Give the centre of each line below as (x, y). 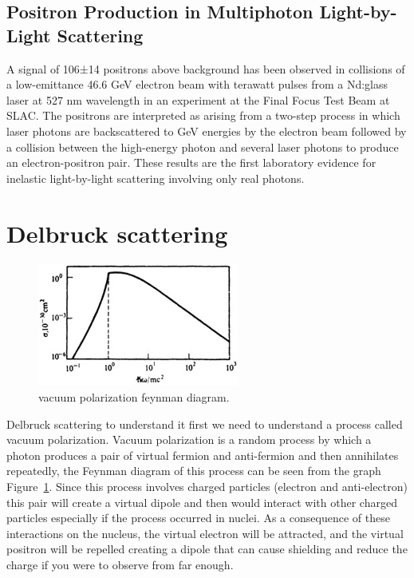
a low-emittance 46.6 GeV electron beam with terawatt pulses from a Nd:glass (197, 84)
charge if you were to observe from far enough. (120, 564)
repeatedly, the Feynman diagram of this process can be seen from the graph (194, 471)
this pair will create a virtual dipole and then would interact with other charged (202, 502)
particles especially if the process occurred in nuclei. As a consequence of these (198, 518)
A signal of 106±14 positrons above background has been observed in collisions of (206, 68)
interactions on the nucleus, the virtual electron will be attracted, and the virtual (205, 533)
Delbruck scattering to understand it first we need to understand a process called (205, 424)
